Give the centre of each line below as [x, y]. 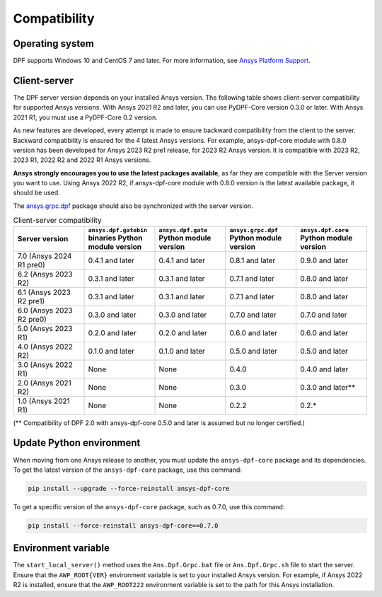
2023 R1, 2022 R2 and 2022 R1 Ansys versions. [82, 160]
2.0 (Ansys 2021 [45, 383]
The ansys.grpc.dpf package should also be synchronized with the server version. [133, 206]
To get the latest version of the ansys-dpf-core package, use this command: [127, 470]
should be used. [36, 193]
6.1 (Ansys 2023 [44, 292]
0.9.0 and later [324, 260]
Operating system [54, 44]
